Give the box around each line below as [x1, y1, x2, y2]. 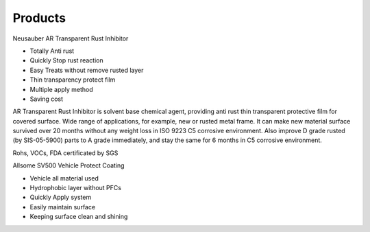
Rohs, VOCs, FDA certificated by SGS [12, 148, 119, 157]
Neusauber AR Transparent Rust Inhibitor [12, 34, 129, 43]
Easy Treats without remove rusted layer [29, 66, 144, 74]
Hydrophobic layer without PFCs [29, 184, 121, 192]
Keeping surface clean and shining [29, 213, 128, 221]
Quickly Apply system [29, 193, 92, 202]
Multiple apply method [29, 85, 94, 93]
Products [12, 10, 66, 25]
